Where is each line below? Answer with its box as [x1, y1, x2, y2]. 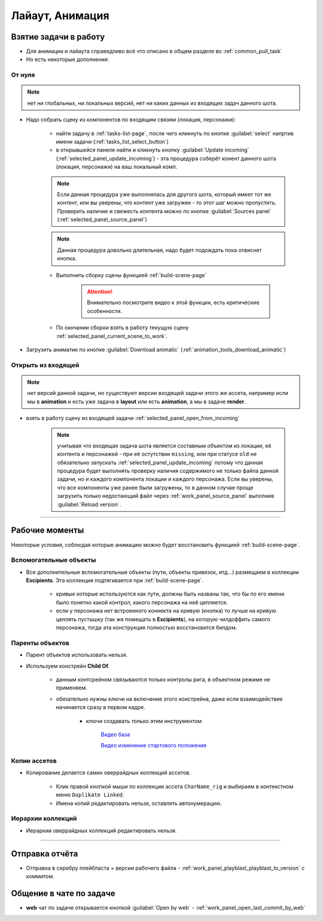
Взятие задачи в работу [11, 32, 105, 42]
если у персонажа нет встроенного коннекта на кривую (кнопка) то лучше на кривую [56, 607, 276, 615]
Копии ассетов [11, 757, 57, 765]
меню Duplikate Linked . [56, 791, 124, 798]
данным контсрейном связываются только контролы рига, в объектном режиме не [56, 676, 270, 683]
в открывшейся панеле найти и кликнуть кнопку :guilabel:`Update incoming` [56, 147, 249, 154]
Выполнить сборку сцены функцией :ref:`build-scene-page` [56, 271, 207, 278]
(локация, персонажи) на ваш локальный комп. [56, 163, 178, 171]
